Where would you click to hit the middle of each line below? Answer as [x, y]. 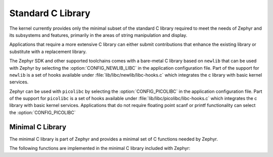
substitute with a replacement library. [48, 51]
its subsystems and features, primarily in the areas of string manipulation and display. [98, 35]
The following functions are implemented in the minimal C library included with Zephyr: [100, 148]
